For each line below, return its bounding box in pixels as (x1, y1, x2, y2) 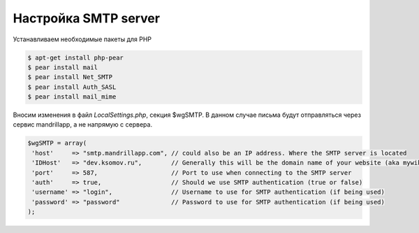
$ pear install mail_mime (27, 93, 117, 101)
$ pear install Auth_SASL (27, 83, 117, 91)
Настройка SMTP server (13, 10, 161, 26)
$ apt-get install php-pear (27, 53, 124, 62)
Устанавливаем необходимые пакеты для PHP (13, 35, 152, 43)
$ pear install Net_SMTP (27, 73, 113, 81)
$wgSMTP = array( (27, 139, 87, 147)
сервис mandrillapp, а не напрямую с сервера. (13, 120, 153, 129)
